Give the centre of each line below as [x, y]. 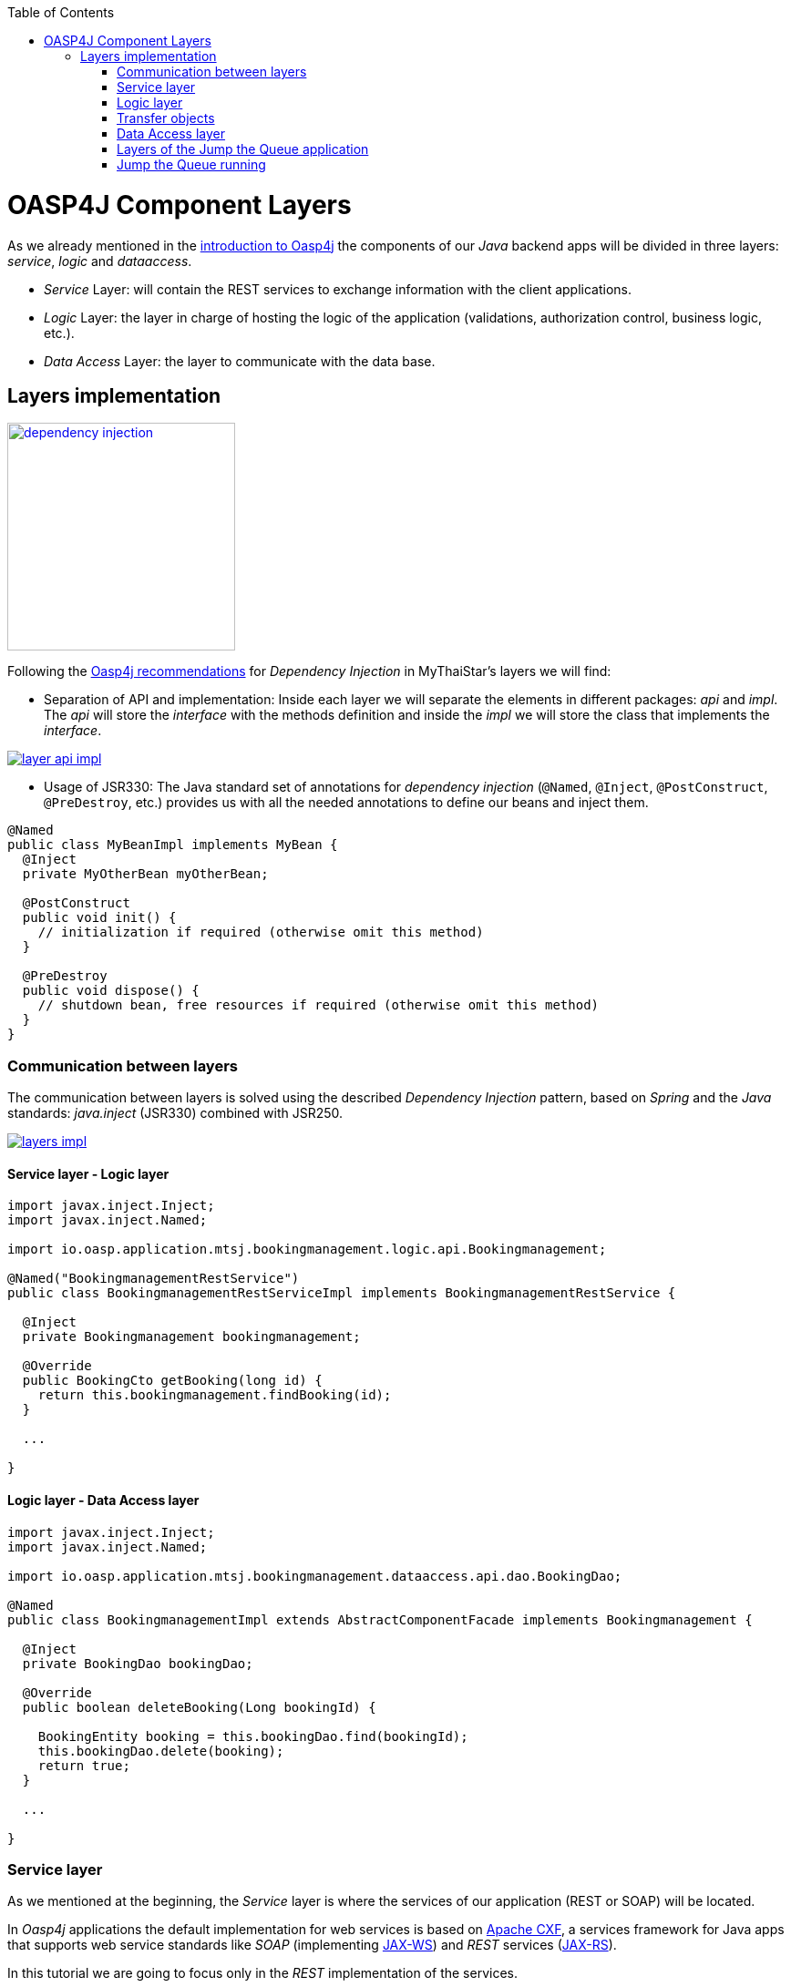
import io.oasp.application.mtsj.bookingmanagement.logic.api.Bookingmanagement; [307, 1250]
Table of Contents [61, 12]
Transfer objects [166, 118]
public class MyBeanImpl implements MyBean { [173, 845]
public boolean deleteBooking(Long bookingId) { [199, 1707]
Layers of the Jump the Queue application [243, 149]
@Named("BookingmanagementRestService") [154, 1279]
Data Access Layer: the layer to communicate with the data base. [240, 361]
